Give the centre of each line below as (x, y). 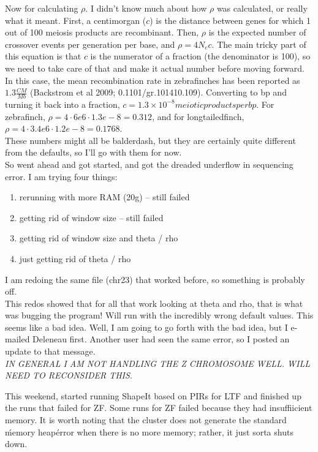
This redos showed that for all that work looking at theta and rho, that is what (154, 303)
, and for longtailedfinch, (198, 116)
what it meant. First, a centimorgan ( (76, 20)
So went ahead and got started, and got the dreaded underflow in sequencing (149, 164)
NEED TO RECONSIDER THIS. (69, 375)
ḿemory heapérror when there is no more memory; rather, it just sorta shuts (149, 431)
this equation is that (43, 56)
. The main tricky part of (259, 44)
